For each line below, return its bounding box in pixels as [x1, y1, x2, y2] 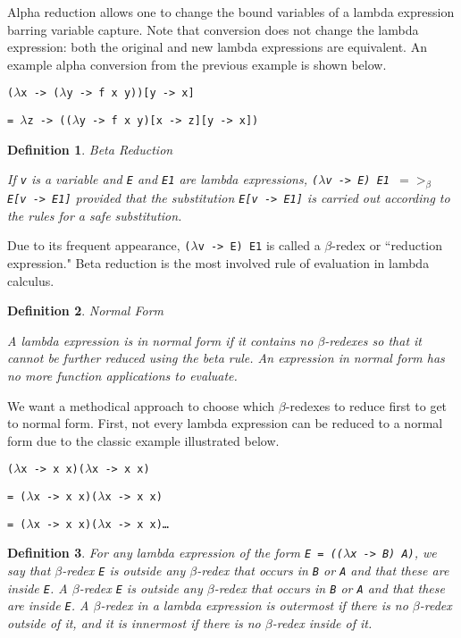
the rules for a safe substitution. [7, 206, 182, 224]
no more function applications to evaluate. [7, 365, 238, 384]
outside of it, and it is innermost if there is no [7, 613, 261, 632]
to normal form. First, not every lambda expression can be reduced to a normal [7, 414, 443, 432]
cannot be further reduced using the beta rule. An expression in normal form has [7, 348, 445, 367]
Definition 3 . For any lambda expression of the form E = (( [7, 543, 343, 562]
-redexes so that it [324, 331, 422, 349]
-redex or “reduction [331, 236, 443, 255]
